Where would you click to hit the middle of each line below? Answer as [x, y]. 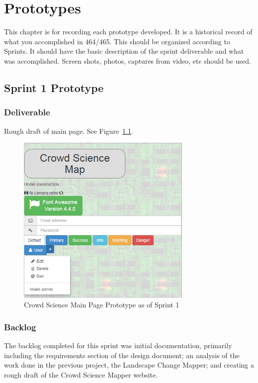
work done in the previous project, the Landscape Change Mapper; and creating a [129, 365]
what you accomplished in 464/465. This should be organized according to [117, 41]
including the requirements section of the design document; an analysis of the [122, 355]
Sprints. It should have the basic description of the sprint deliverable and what [124, 51]
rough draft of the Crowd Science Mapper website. [81, 374]
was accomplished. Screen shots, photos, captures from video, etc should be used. [128, 60]
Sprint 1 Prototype [54, 87]
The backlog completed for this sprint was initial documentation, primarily [118, 345]
